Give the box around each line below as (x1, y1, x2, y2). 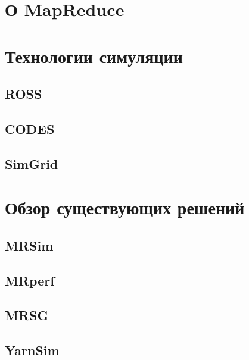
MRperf (5, 271, 55, 289)
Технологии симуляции (5, 43, 183, 68)
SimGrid (5, 154, 58, 173)
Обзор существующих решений (5, 195, 245, 220)
